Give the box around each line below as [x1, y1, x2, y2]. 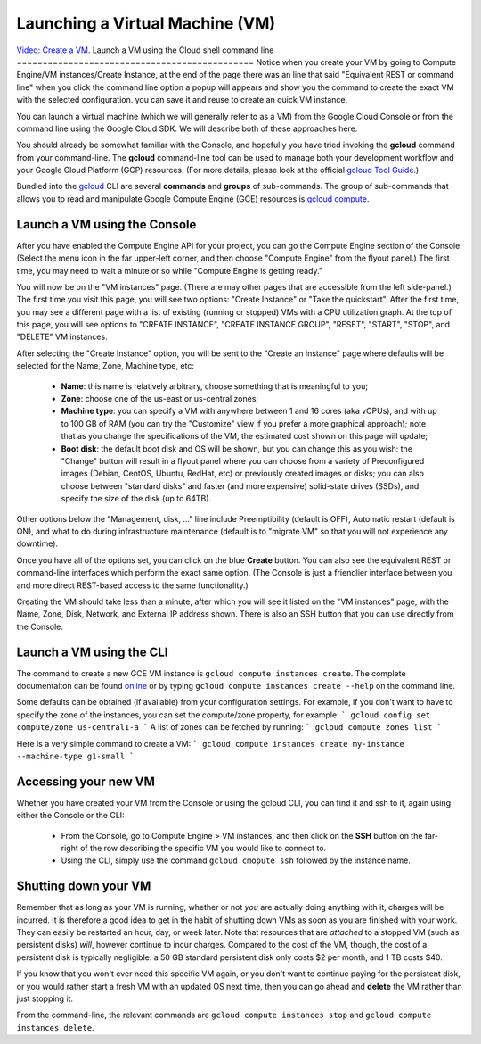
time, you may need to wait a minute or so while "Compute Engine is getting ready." [16, 265, 323, 276]
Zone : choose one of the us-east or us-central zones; [61, 394, 259, 404]
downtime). [16, 538, 58, 549]
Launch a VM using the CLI [16, 644, 168, 659]
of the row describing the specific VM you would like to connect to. [80, 843, 327, 854]
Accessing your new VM [16, 774, 156, 789]
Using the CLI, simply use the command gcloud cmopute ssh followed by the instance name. [61, 855, 412, 866]
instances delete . [16, 1022, 94, 1032]
